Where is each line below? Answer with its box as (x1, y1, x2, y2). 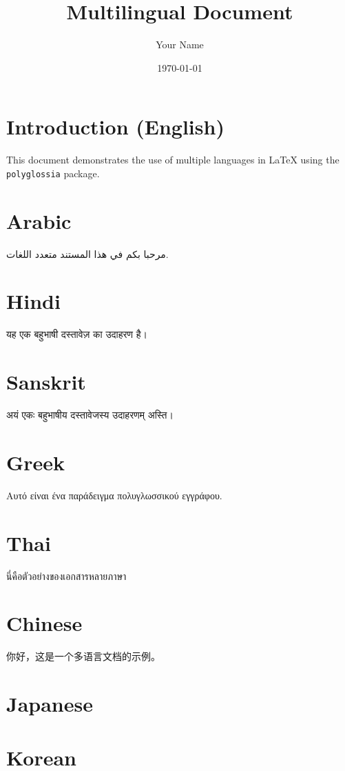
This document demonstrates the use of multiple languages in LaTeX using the (6, 152, 339, 167)
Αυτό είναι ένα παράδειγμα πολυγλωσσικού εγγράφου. (6, 488, 222, 502)
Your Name (156, 37, 204, 52)
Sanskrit (6, 368, 86, 396)
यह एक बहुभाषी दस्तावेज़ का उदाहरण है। (6, 327, 148, 341)
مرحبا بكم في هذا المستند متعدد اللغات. (6, 246, 169, 261)
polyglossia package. (6, 166, 100, 180)
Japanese (6, 690, 93, 717)
